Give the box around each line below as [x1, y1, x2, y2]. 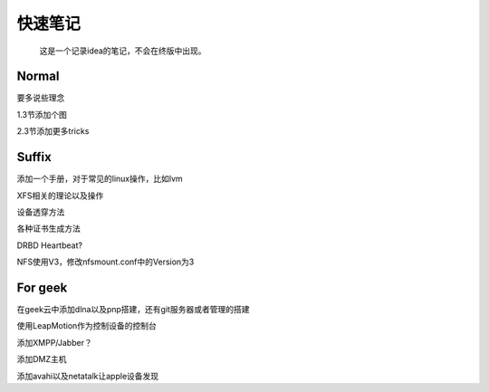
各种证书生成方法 [16, 223, 81, 234]
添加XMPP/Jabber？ [16, 337, 92, 348]
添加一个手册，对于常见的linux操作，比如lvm [16, 173, 183, 185]
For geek [16, 280, 68, 295]
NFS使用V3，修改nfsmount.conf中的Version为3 [16, 256, 195, 267]
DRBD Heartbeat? [16, 240, 83, 251]
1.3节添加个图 [16, 109, 67, 120]
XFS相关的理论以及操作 [16, 190, 104, 201]
